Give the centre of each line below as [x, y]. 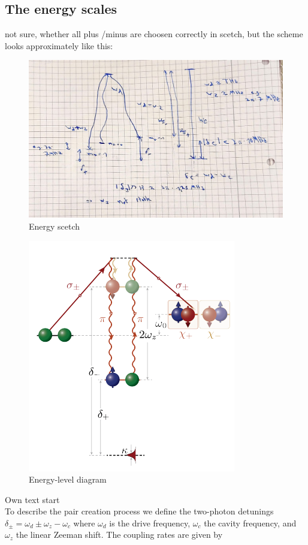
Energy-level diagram [68, 479]
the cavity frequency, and [250, 523]
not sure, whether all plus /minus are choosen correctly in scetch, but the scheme [154, 34]
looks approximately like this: [59, 45]
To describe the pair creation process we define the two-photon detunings [139, 511]
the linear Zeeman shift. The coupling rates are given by [119, 535]
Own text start [32, 499]
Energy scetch [55, 226]
